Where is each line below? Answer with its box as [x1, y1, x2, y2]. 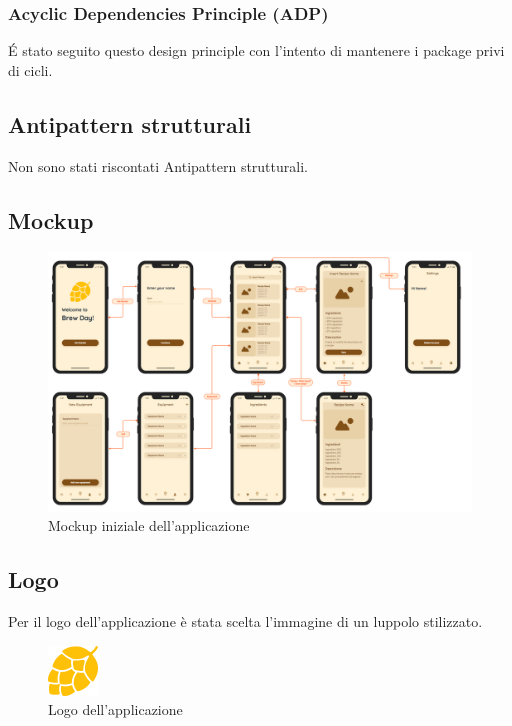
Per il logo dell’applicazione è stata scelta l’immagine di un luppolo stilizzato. [8, 611, 483, 631]
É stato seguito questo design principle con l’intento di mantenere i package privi [8, 40, 505, 61]
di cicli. [8, 59, 53, 80]
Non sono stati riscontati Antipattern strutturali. [8, 155, 308, 176]
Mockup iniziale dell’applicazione [48, 515, 250, 536]
